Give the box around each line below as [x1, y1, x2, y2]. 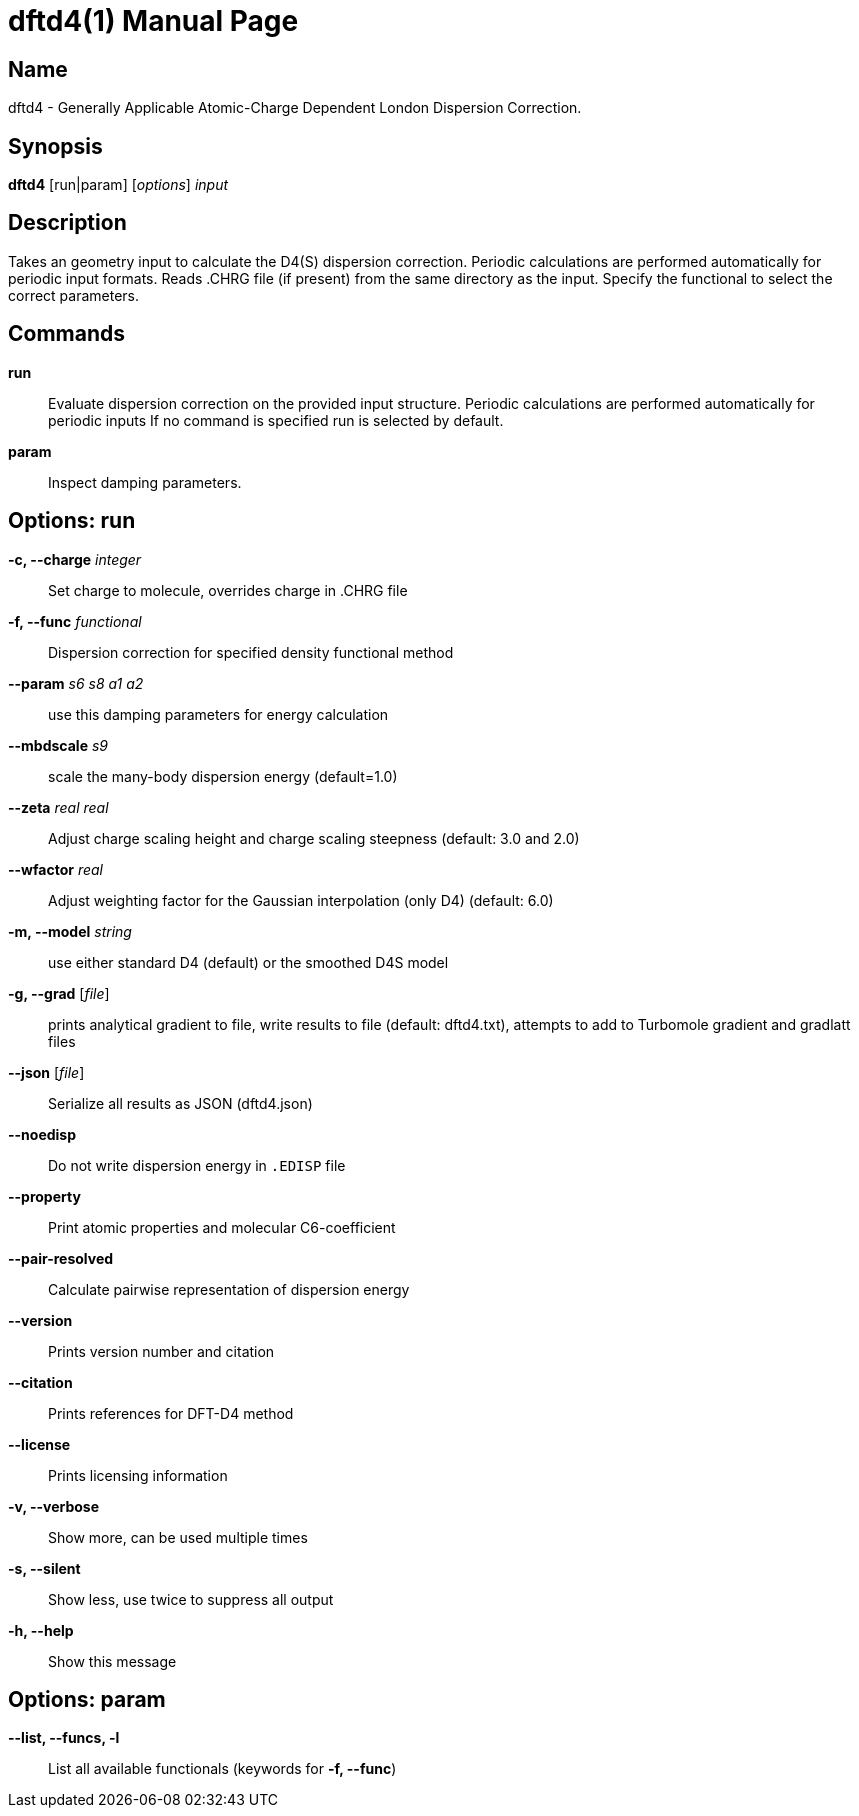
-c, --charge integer [8, 550, 142, 568]
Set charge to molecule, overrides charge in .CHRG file [48, 581, 408, 599]
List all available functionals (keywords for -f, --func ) [48, 1760, 397, 1778]
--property [8, 1187, 81, 1205]
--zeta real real [8, 798, 109, 816]
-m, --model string [8, 922, 132, 940]
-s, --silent [8, 1559, 81, 1577]
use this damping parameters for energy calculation [48, 705, 389, 723]
